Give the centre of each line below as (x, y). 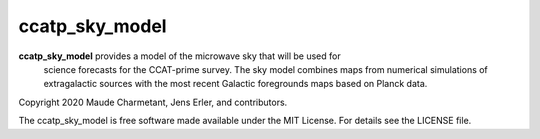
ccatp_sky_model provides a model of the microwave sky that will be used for (179, 56)
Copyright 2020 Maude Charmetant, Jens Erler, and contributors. (153, 102)
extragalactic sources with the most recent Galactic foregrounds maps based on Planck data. (235, 84)
